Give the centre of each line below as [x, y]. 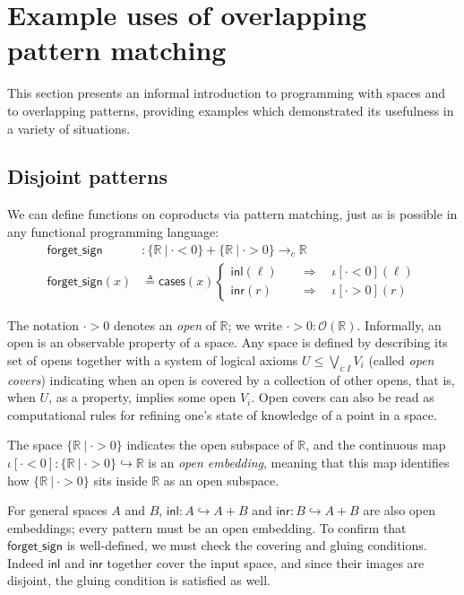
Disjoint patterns [87, 176]
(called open [401, 359]
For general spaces [57, 510]
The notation [43, 324]
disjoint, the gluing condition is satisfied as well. [139, 580]
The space [35, 445]
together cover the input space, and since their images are [266, 562]
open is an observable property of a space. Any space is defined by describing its [228, 342]
